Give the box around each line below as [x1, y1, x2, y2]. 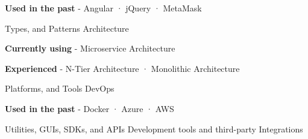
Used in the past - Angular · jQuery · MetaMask [5, 2, 202, 14]
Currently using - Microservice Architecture [5, 42, 175, 55]
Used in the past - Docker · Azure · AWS [5, 102, 174, 114]
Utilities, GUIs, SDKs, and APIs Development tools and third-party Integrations [5, 122, 303, 135]
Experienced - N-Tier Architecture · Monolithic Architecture [5, 62, 240, 74]
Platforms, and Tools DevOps [5, 82, 115, 95]
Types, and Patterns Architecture [5, 22, 129, 34]
